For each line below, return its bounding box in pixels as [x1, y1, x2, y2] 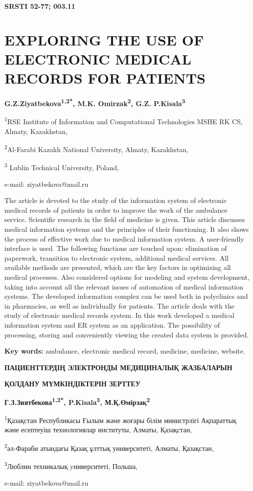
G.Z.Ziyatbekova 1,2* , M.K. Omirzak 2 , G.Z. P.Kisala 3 [4, 97, 185, 108]
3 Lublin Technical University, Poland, [4, 161, 119, 173]
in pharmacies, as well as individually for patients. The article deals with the [4, 300, 234, 311]
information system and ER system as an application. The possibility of [4, 320, 220, 330]
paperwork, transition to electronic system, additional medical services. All [4, 252, 229, 263]
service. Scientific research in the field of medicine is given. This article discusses [4, 214, 245, 224]
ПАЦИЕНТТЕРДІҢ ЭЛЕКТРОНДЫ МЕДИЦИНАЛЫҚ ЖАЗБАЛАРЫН [4, 362, 232, 372]
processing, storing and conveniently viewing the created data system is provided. [4, 329, 249, 339]
